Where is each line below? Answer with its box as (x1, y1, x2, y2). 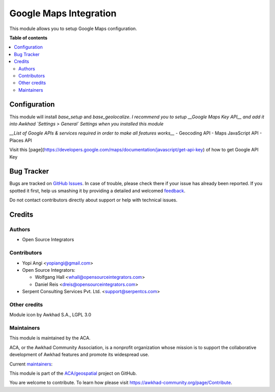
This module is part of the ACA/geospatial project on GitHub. (9, 370, 137, 376)
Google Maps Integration (9, 8, 117, 19)
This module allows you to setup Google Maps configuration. (9, 25, 137, 32)
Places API (9, 137, 33, 143)
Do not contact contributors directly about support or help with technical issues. (9, 197, 178, 203)
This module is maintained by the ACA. (9, 335, 91, 341)
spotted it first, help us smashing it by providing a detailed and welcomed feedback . (9, 188, 186, 194)
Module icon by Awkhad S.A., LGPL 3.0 (9, 311, 92, 318)
